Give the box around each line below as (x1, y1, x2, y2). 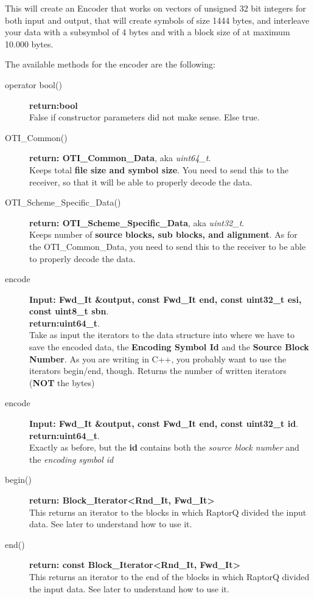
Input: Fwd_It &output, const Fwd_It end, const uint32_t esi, (29, 293, 302, 305)
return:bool (29, 99, 78, 111)
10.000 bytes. (5, 37, 54, 50)
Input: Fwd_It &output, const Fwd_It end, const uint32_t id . (29, 417, 299, 430)
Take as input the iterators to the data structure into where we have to (29, 328, 295, 341)
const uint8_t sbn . (29, 305, 109, 317)
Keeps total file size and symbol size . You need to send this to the (29, 163, 289, 176)
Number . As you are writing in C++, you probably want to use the (29, 352, 287, 365)
